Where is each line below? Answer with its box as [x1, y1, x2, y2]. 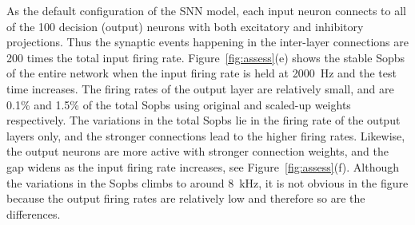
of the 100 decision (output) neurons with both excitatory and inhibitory [6, 18, 364, 34]
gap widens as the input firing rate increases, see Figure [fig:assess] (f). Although [6, 158, 400, 175]
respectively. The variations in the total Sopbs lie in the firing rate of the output [6, 112, 401, 128]
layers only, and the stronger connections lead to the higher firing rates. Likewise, [6, 127, 405, 144]
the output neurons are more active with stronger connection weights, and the [6, 143, 389, 160]
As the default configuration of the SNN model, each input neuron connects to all [6, 2, 406, 18]
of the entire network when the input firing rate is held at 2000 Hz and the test [6, 65, 397, 81]
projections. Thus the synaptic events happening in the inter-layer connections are [6, 34, 409, 50]
